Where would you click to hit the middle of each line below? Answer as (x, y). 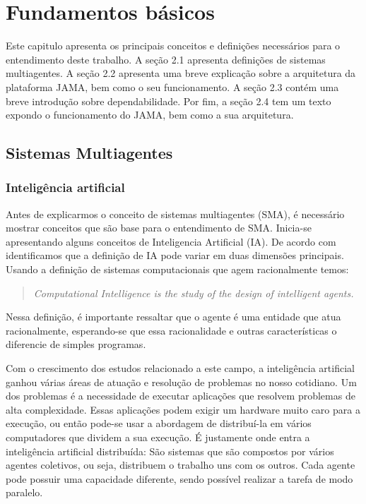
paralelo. (24, 492)
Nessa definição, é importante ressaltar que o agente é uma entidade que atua (173, 317)
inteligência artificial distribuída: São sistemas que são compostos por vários (170, 451)
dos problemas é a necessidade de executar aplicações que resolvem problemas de (181, 396)
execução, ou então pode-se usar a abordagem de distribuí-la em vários (159, 423)
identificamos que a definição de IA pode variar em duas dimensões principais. (175, 255)
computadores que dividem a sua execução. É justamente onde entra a (158, 437)
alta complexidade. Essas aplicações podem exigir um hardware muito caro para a (183, 409)
